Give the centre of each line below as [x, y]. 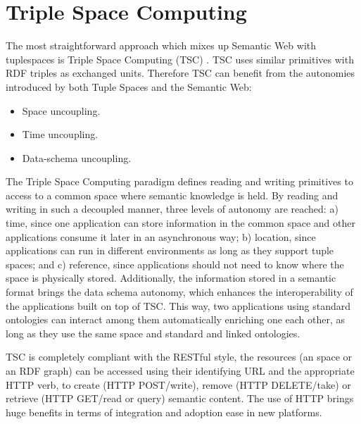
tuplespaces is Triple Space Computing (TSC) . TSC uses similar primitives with [180, 59]
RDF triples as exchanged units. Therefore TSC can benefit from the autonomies [180, 73]
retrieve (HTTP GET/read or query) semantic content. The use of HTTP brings [180, 398]
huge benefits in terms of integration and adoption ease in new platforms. [164, 412]
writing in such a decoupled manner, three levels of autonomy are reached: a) [172, 209]
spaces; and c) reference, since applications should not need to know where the [175, 264]
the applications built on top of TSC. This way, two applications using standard [178, 305]
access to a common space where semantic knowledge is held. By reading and [172, 195]
